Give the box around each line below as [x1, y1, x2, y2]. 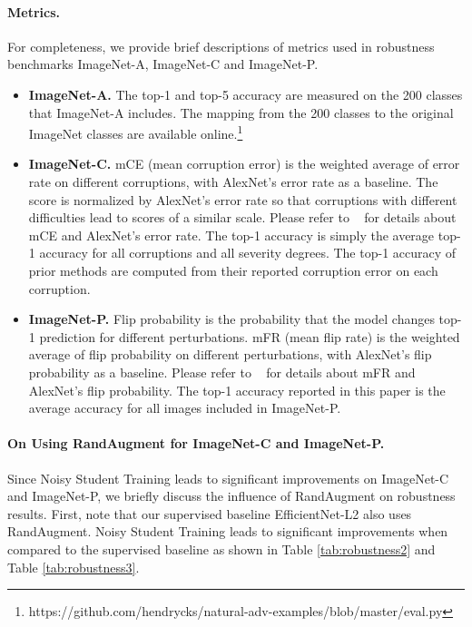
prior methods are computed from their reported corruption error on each [28, 260, 438, 279]
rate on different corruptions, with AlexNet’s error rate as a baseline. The [28, 172, 438, 191]
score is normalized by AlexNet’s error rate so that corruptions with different [28, 190, 457, 209]
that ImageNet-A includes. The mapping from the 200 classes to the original [28, 103, 454, 122]
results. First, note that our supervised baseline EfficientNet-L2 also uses [7, 504, 412, 523]
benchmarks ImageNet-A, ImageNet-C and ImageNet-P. [7, 54, 319, 73]
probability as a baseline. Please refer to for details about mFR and [28, 362, 416, 381]
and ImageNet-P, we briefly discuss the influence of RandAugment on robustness [7, 486, 456, 505]
